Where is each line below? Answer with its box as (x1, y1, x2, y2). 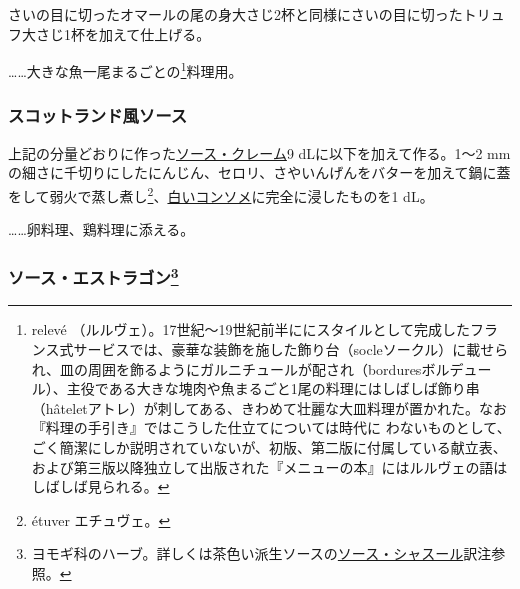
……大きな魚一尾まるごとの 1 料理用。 (8, 58, 243, 81)
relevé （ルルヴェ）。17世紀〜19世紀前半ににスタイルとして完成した (31, 319, 471, 340)
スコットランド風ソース (8, 103, 188, 128)
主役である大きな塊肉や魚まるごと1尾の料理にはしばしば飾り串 (66, 378, 480, 399)
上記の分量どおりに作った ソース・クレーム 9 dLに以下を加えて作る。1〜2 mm (8, 142, 511, 163)
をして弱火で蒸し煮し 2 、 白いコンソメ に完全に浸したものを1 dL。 (8, 182, 434, 206)
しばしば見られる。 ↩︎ (31, 476, 170, 497)
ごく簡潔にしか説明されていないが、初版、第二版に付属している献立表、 (31, 436, 507, 457)
